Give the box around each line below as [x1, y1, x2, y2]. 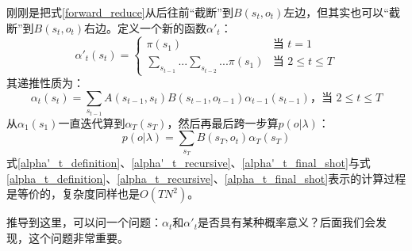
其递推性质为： [6, 74, 84, 91]
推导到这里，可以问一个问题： [6, 214, 162, 230]
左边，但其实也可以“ [283, 4, 389, 20]
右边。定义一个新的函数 [83, 19, 206, 36]
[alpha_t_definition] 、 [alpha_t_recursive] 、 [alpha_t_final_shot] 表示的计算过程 [6, 169, 406, 186]
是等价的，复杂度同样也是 [6, 185, 140, 202]
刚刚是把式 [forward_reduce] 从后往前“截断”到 [6, 4, 233, 20]
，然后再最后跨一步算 [167, 114, 279, 131]
